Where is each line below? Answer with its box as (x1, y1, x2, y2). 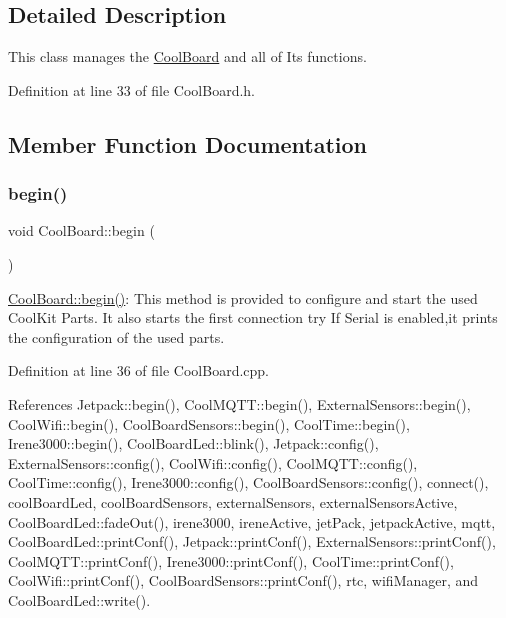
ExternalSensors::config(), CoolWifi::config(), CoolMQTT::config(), (8, 452, 418, 473)
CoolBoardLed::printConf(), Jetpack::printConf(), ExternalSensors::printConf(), (8, 531, 496, 552)
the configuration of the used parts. (8, 326, 225, 347)
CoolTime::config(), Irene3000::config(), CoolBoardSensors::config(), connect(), (8, 472, 489, 493)
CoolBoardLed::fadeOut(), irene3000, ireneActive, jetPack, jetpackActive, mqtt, (8, 511, 496, 532)
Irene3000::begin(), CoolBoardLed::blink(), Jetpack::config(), (8, 433, 379, 454)
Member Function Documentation (8, 128, 368, 159)
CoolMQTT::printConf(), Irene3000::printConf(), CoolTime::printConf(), (8, 550, 454, 571)
